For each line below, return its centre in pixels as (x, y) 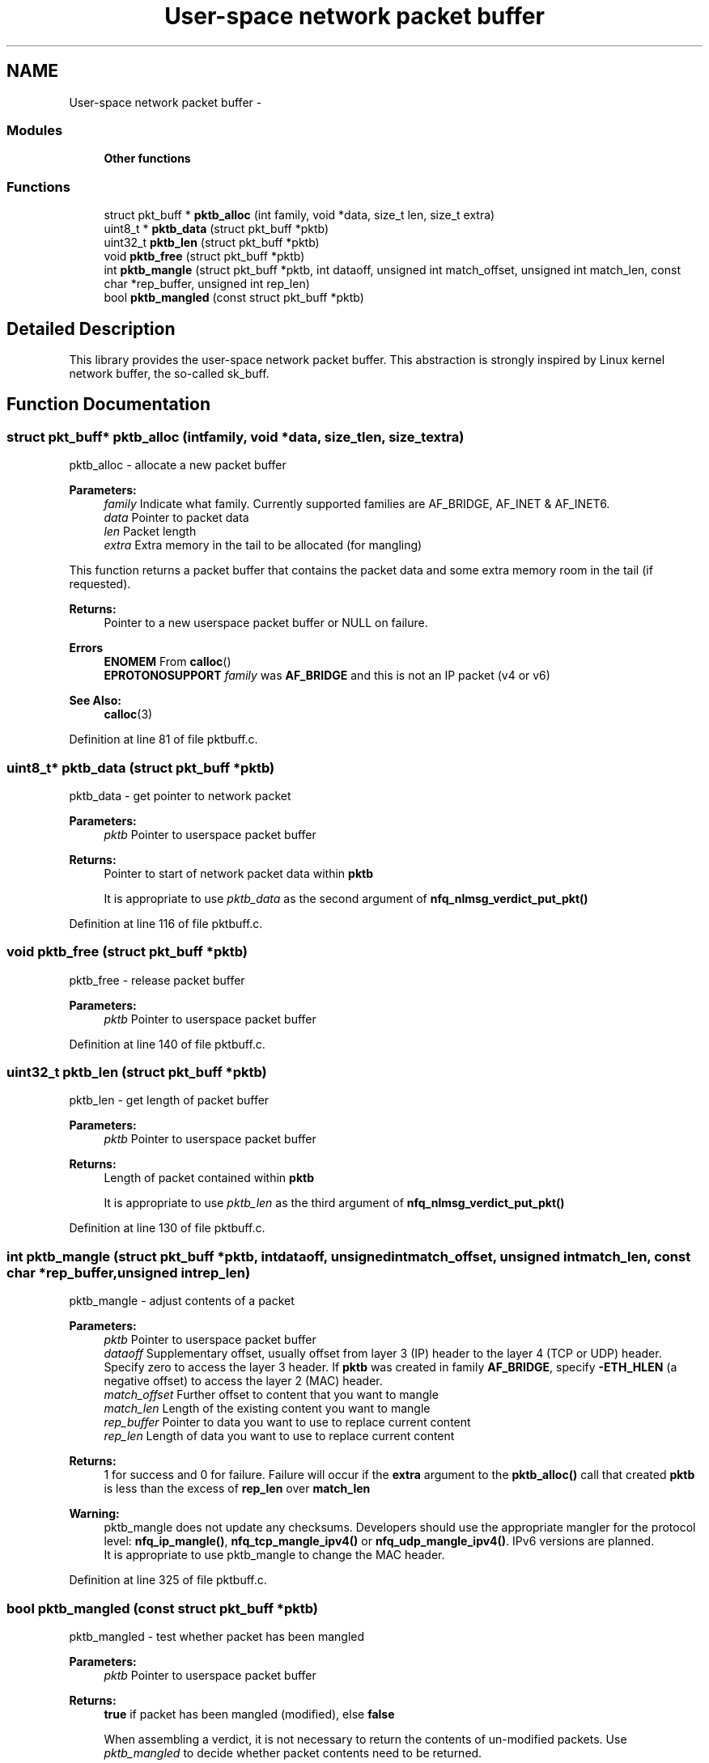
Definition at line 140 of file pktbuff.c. (167, 1044)
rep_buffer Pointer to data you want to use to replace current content (287, 1422)
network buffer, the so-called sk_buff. (169, 373)
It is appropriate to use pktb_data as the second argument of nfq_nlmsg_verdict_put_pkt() (346, 898)
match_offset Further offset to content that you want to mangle (271, 1395)
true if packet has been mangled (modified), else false (249, 1714)
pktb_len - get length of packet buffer (169, 1100)
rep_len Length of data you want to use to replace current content (279, 1436)
